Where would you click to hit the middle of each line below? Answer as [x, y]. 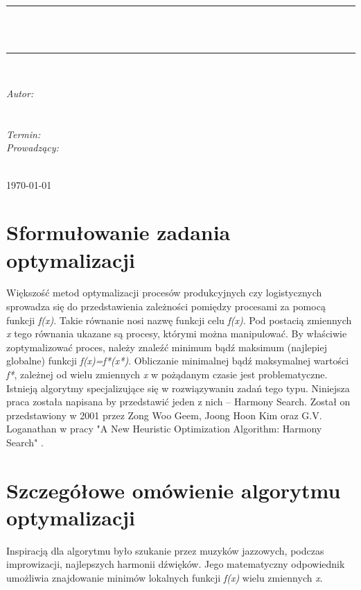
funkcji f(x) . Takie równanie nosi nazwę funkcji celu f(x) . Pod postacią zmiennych [179, 320]
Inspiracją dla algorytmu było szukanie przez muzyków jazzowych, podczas [165, 550]
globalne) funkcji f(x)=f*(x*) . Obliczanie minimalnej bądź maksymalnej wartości [178, 361]
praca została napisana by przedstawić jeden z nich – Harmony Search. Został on [178, 402]
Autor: [20, 93]
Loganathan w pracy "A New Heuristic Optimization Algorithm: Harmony [164, 429]
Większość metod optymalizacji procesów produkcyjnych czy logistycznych [164, 293]
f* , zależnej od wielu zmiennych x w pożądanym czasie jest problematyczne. [167, 374]
